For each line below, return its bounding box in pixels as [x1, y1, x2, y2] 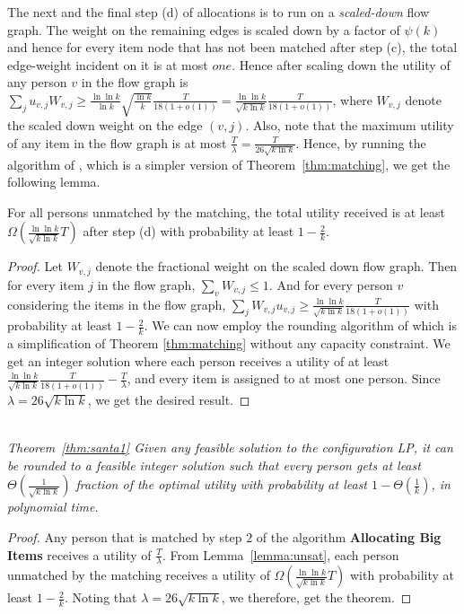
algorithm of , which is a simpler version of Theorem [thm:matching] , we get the [7, 154, 451, 173]
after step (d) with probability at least [83, 222, 294, 241]
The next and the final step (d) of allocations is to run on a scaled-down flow [7, 3, 430, 21]
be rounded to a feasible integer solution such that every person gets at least [7, 455, 421, 474]
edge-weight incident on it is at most [7, 55, 208, 74]
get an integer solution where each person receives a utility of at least [7, 351, 390, 370]
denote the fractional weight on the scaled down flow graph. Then [95, 257, 458, 276]
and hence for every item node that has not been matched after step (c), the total [7, 38, 458, 57]
